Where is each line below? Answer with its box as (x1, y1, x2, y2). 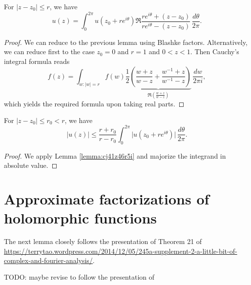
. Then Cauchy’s (190, 46, 239, 57)
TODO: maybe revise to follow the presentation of (4, 271, 155, 282)
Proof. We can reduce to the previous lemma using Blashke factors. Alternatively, (4, 37, 248, 47)
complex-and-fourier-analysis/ (4, 255, 93, 265)
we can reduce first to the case (4, 46, 95, 57)
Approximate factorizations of (4, 188, 209, 208)
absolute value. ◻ (4, 160, 58, 170)
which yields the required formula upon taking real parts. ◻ (4, 99, 185, 109)
